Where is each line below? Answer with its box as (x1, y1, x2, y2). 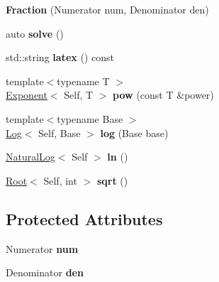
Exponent (6, 87, 47, 102)
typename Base (57, 111, 123, 126)
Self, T (64, 87, 94, 102)
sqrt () (96, 173, 128, 188)
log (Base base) (100, 125, 169, 140)
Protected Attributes (6, 207, 163, 229)
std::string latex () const (6, 50, 114, 65)
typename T (57, 73, 110, 88)
